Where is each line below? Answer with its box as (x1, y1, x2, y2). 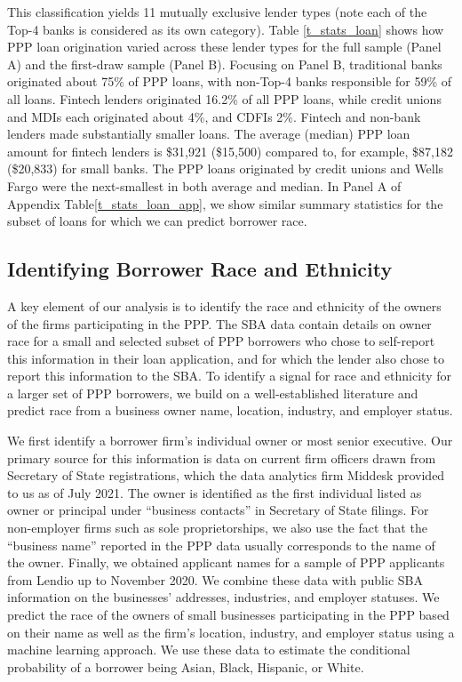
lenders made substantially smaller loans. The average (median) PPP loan (7, 124, 410, 143)
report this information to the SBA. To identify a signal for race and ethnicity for (7, 366, 451, 385)
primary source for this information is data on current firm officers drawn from (7, 448, 436, 467)
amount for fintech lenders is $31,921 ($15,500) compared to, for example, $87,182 (7, 141, 453, 160)
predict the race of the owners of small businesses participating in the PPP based (7, 606, 450, 624)
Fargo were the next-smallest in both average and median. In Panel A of (7, 176, 402, 195)
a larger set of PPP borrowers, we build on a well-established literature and (7, 383, 418, 402)
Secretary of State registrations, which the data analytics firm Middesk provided (7, 466, 445, 485)
